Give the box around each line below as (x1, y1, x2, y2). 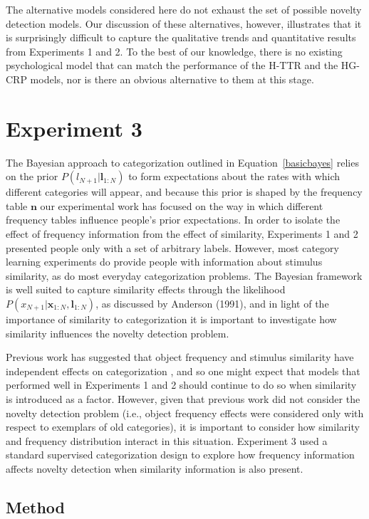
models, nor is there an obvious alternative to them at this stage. (30, 71, 314, 86)
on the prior (6, 169, 58, 184)
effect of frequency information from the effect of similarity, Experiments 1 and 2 (6, 226, 358, 241)
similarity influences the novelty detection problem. (6, 325, 229, 340)
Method (6, 496, 65, 518)
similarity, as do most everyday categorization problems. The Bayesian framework (6, 268, 363, 283)
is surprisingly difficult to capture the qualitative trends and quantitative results (6, 30, 356, 45)
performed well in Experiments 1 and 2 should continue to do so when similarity (6, 377, 357, 392)
